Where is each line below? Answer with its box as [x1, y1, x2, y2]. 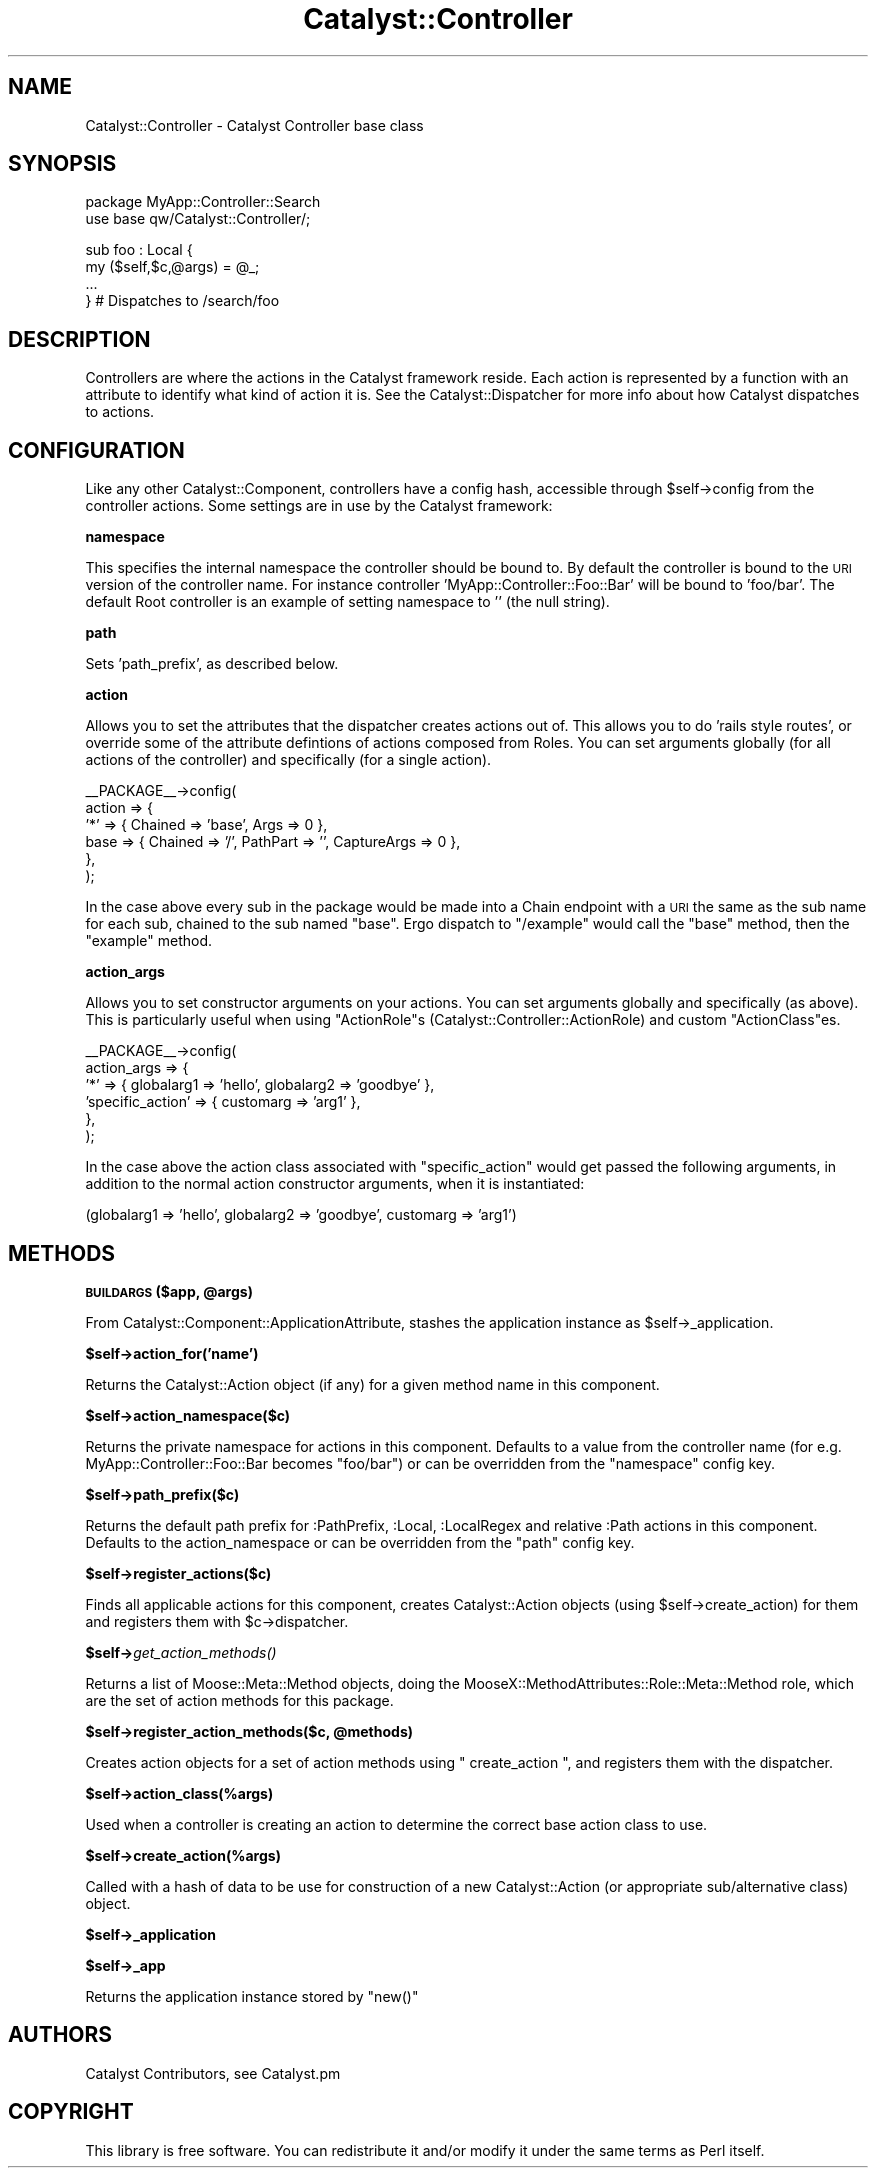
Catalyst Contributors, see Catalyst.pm [85, 2064, 341, 2082]
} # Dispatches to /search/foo [85, 292, 280, 310]
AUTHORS [8, 2022, 113, 2048]
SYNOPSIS [8, 151, 117, 177]
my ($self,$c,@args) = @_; [85, 258, 260, 276]
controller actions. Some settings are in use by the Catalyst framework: [85, 497, 553, 515]
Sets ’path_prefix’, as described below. [85, 655, 339, 673]
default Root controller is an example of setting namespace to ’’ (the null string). [85, 593, 610, 611]
